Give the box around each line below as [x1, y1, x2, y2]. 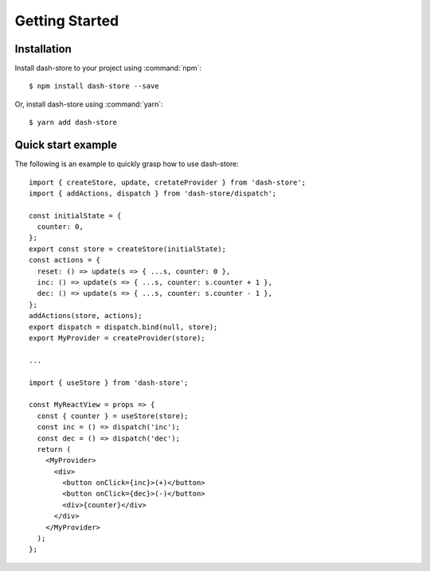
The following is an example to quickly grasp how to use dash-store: [14, 159, 239, 169]
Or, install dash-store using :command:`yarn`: [14, 99, 163, 109]
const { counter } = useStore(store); [37, 411, 189, 421]
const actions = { [29, 255, 101, 265]
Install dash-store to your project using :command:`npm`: [14, 64, 202, 73]
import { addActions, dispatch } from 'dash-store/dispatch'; [29, 188, 277, 198]
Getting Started [14, 12, 119, 29]
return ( [37, 445, 72, 453]
